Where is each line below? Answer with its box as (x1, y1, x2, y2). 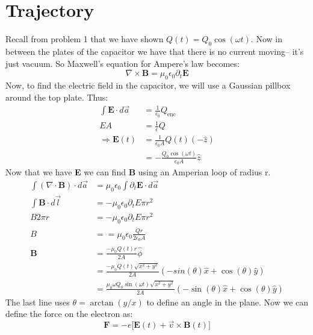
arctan (90, 298, 114, 307)
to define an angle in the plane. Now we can (146, 295, 309, 308)
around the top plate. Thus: (5, 90, 108, 103)
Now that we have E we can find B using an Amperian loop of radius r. (5, 166, 271, 178)
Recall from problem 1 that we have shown (5, 33, 164, 45)
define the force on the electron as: (5, 307, 133, 320)
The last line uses (5, 295, 70, 308)
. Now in (250, 33, 282, 45)
